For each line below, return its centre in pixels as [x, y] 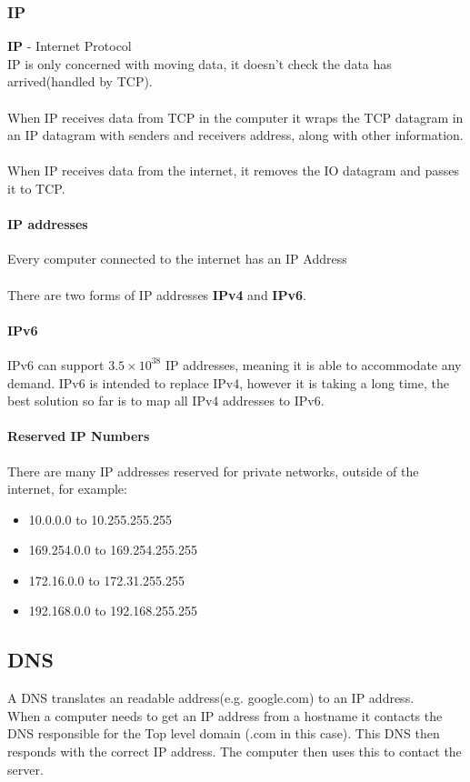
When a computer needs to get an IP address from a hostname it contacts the [225, 715]
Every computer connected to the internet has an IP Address [177, 259]
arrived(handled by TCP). [80, 81]
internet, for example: [67, 489]
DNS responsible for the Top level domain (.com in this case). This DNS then [224, 733]
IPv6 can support [56, 364]
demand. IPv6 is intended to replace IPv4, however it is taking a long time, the [228, 382]
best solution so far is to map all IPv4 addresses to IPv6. [166, 401]
